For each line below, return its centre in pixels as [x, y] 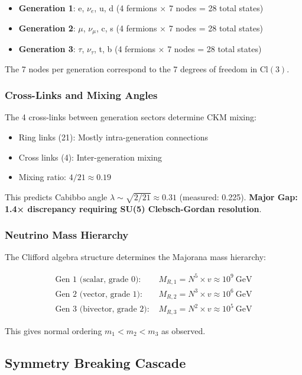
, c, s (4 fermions [126, 28]
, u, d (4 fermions [126, 8]
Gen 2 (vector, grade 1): [99, 294]
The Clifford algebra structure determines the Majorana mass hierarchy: [136, 257]
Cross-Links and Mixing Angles [81, 95]
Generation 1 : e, [51, 8]
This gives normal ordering [53, 330]
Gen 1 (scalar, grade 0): [98, 279]
